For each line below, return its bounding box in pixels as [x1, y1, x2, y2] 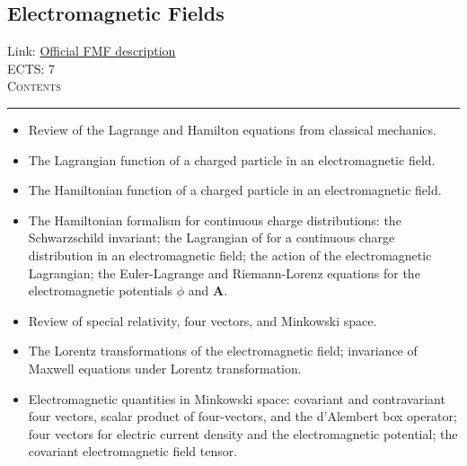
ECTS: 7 [7, 58, 56, 77]
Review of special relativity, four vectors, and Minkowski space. [28, 311, 377, 330]
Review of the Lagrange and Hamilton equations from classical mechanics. [28, 119, 436, 138]
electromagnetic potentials [28, 281, 173, 300]
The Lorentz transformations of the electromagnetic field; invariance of [28, 341, 418, 360]
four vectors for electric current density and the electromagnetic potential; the [28, 424, 458, 443]
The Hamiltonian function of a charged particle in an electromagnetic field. [28, 180, 442, 199]
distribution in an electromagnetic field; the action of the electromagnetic [28, 245, 432, 264]
